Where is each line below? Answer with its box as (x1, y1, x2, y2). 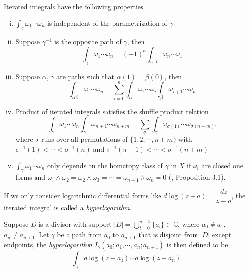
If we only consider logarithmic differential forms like (4, 190, 161, 201)
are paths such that (56, 71, 114, 81)
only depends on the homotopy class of (47, 160, 163, 170)
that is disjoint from (138, 229, 198, 239)
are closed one (201, 160, 244, 170)
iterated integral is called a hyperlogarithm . (4, 203, 132, 212)
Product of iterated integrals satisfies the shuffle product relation (15, 106, 209, 116)
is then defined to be (166, 239, 228, 249)
